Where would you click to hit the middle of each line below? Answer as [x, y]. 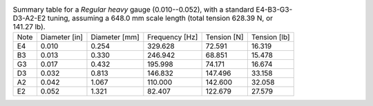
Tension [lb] [270, 37]
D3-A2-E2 [29, 19]
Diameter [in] [61, 37]
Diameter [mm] [115, 37]
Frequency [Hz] [173, 37]
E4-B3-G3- [274, 10]
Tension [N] [225, 37]
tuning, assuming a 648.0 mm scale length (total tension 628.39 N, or [160, 19]
